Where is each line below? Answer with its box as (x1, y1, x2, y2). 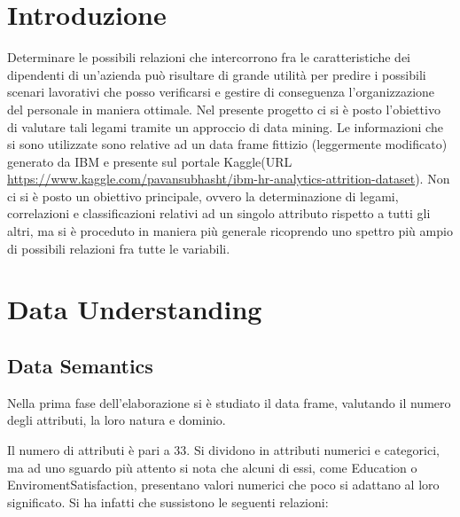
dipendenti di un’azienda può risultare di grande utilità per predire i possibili (7, 65, 426, 83)
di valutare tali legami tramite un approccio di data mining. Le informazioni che (7, 117, 443, 136)
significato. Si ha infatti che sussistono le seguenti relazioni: (7, 492, 329, 511)
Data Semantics (7, 352, 153, 380)
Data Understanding (7, 291, 262, 327)
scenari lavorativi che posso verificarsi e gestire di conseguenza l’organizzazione (7, 82, 435, 101)
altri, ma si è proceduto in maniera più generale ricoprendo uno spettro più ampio (7, 222, 453, 240)
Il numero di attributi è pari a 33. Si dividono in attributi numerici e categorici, (7, 441, 440, 459)
